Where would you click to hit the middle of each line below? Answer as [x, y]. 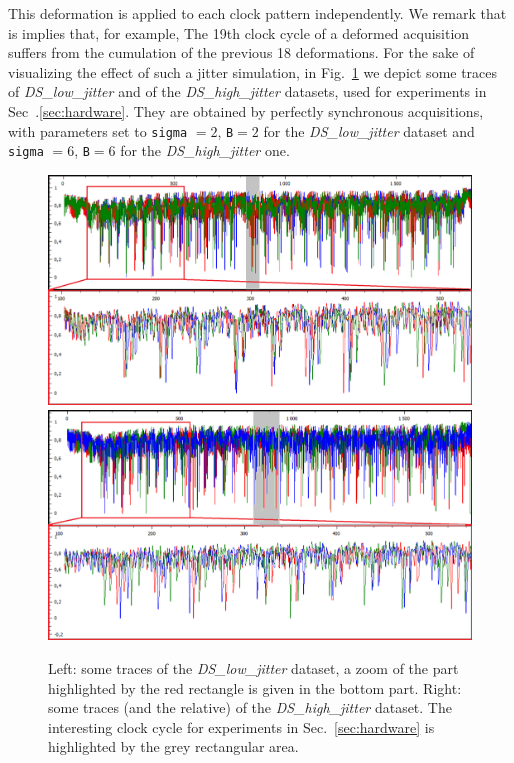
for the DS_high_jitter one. [205, 150]
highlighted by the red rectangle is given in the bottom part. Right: [255, 687]
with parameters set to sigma [98, 130]
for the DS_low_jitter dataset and [369, 130]
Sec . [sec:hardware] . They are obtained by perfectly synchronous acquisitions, [246, 110]
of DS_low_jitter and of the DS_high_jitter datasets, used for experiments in [247, 91]
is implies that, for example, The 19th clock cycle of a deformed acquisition [239, 32]
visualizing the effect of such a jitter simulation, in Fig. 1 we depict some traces [253, 71]
